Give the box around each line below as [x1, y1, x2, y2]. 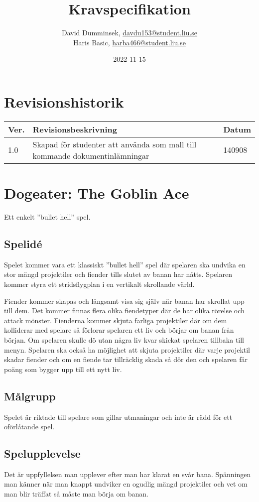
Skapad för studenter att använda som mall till [32, 138, 197, 150]
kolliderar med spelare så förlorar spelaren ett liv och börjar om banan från [4, 325, 234, 335]
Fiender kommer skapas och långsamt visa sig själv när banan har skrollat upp [4, 295, 245, 306]
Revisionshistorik [4, 91, 124, 112]
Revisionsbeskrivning [32, 123, 117, 135]
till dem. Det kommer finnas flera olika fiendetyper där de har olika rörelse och [4, 305, 245, 316]
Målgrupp [4, 388, 56, 403]
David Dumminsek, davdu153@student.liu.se [61, 27, 198, 38]
